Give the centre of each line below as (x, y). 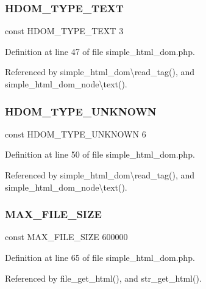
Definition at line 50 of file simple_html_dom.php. (100, 154)
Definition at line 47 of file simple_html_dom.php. (100, 51)
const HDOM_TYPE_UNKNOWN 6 (76, 134)
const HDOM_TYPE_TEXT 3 (64, 31)
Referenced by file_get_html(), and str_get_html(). (103, 278)
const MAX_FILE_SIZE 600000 (66, 237)
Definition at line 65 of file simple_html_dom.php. (100, 257)
